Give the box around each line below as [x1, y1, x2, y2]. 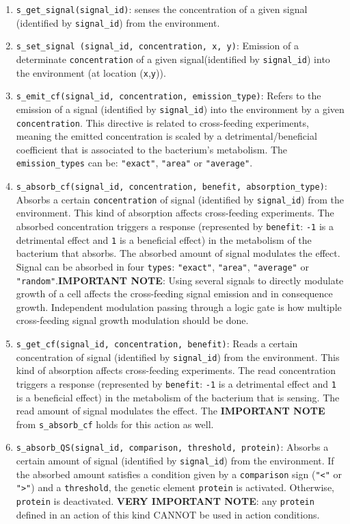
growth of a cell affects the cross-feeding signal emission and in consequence [16, 286, 333, 301]
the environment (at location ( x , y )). [16, 65, 166, 79]
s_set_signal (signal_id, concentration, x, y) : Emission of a [16, 38, 299, 53]
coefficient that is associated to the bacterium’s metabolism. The [16, 142, 288, 156]
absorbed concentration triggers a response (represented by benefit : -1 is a [16, 219, 334, 233]
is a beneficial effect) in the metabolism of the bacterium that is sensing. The [16, 390, 340, 404]
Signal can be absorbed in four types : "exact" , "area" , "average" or [16, 259, 309, 273]
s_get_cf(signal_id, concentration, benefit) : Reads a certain [16, 336, 298, 350]
